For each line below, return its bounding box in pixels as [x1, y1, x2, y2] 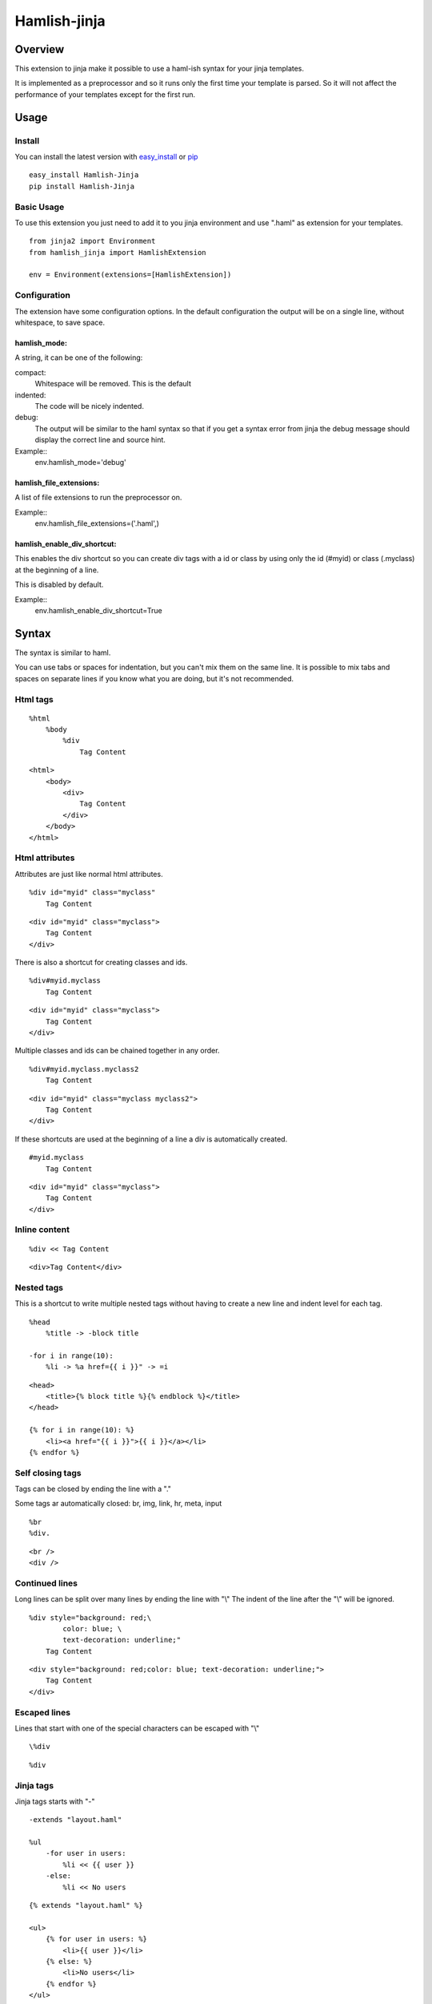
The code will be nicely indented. [34, 401, 144, 410]
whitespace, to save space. [14, 317, 106, 328]
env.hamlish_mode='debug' [34, 457, 127, 467]
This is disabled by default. [14, 580, 104, 589]
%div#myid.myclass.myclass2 [29, 1065, 139, 1073]
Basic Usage [14, 201, 65, 212]
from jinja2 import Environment [29, 236, 156, 246]
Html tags [14, 693, 54, 705]
